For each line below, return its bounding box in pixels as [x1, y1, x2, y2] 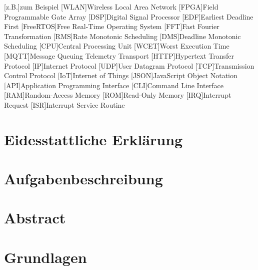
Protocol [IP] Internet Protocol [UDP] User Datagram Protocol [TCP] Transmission [4, 60, 254, 71]
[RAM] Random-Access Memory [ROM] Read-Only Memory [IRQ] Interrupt [4, 90, 231, 100]
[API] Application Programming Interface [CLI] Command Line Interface [4, 80, 223, 90]
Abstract [4, 207, 66, 228]
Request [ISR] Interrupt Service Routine [4, 99, 125, 110]
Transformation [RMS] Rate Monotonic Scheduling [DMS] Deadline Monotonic [4, 31, 241, 41]
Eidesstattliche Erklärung [4, 129, 183, 149]
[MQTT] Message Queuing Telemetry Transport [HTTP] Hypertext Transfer [4, 50, 234, 61]
